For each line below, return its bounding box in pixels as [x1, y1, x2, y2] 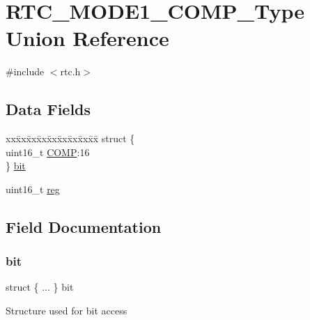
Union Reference [6, 24, 169, 52]
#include [6, 64, 45, 79]
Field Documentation [6, 215, 162, 237]
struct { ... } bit [6, 280, 74, 294]
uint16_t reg [6, 181, 60, 196]
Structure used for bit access [6, 303, 127, 318]
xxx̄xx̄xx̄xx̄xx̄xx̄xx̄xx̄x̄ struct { [6, 131, 135, 146]
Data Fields [6, 98, 91, 120]
